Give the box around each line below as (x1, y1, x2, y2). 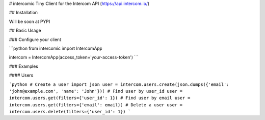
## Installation (9, 10, 38, 16)
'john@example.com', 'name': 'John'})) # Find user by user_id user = (9, 88, 183, 94)
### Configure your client (9, 37, 61, 42)
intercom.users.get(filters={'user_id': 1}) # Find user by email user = (9, 95, 191, 101)
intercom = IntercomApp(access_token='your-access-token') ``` (9, 54, 138, 60)
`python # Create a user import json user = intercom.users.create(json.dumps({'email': (9, 81, 229, 87)
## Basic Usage (9, 27, 41, 34)
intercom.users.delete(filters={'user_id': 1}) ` (9, 109, 131, 115)
